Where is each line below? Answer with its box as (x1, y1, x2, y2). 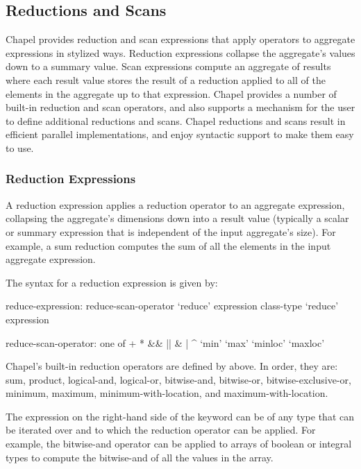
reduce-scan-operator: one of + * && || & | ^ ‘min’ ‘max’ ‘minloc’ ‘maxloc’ (6, 335, 325, 350)
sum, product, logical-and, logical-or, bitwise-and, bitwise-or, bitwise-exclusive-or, (6, 372, 351, 386)
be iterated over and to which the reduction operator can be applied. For (6, 423, 316, 437)
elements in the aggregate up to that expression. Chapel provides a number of (6, 86, 337, 101)
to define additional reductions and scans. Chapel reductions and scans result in (6, 113, 346, 128)
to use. (6, 140, 34, 155)
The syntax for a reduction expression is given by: (6, 275, 218, 289)
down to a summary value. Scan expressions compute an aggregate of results (6, 59, 331, 74)
